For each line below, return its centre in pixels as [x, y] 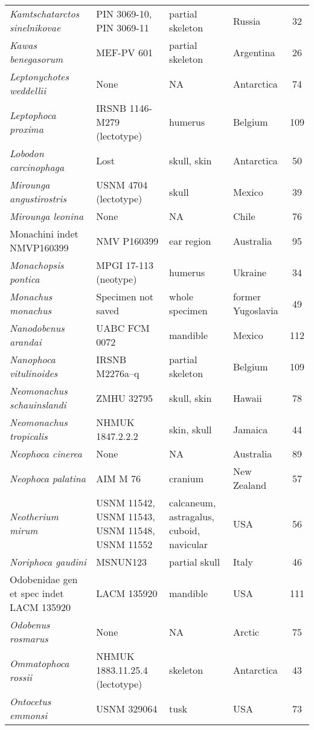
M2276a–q [118, 373]
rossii [21, 677]
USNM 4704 [122, 185]
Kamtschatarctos [45, 14]
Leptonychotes [39, 76]
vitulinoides [34, 373]
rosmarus [29, 638]
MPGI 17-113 [125, 265]
